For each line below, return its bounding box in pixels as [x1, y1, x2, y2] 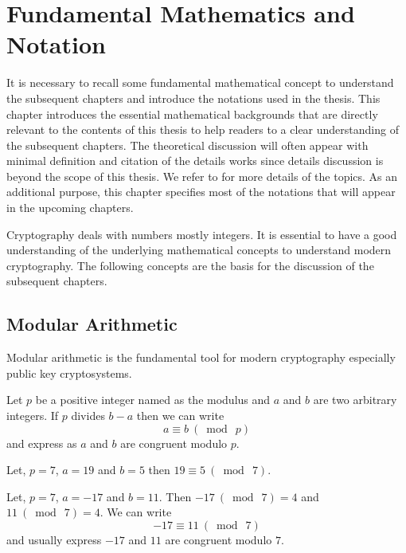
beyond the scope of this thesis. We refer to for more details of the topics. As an [6, 167, 398, 184]
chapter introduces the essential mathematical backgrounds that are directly [6, 105, 378, 122]
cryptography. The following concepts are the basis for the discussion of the [6, 257, 374, 273]
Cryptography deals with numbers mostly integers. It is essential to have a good [6, 226, 397, 242]
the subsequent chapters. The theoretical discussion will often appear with [6, 136, 369, 153]
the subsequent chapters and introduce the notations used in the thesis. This [6, 89, 381, 106]
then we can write [136, 407, 224, 424]
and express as [6, 434, 77, 451]
